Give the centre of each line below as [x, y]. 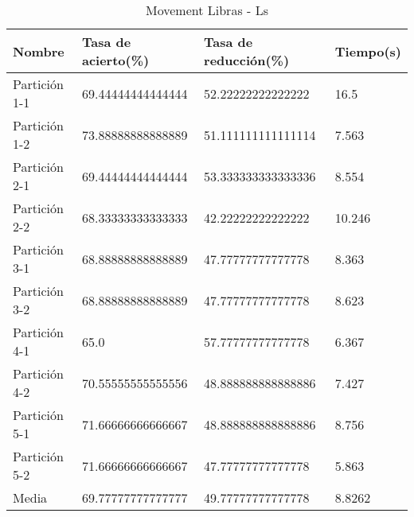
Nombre [39, 51]
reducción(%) [247, 60]
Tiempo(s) [368, 51]
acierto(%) [115, 60]
